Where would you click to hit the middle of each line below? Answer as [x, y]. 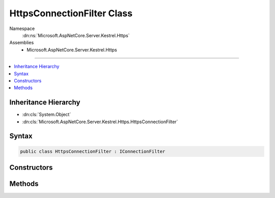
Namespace [22, 29]
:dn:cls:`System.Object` [47, 115]
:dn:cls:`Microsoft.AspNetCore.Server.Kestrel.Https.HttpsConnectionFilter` [100, 122]
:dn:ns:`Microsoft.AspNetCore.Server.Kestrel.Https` [76, 35]
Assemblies [22, 43]
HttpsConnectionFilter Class [71, 13]
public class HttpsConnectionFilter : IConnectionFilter [93, 151]
